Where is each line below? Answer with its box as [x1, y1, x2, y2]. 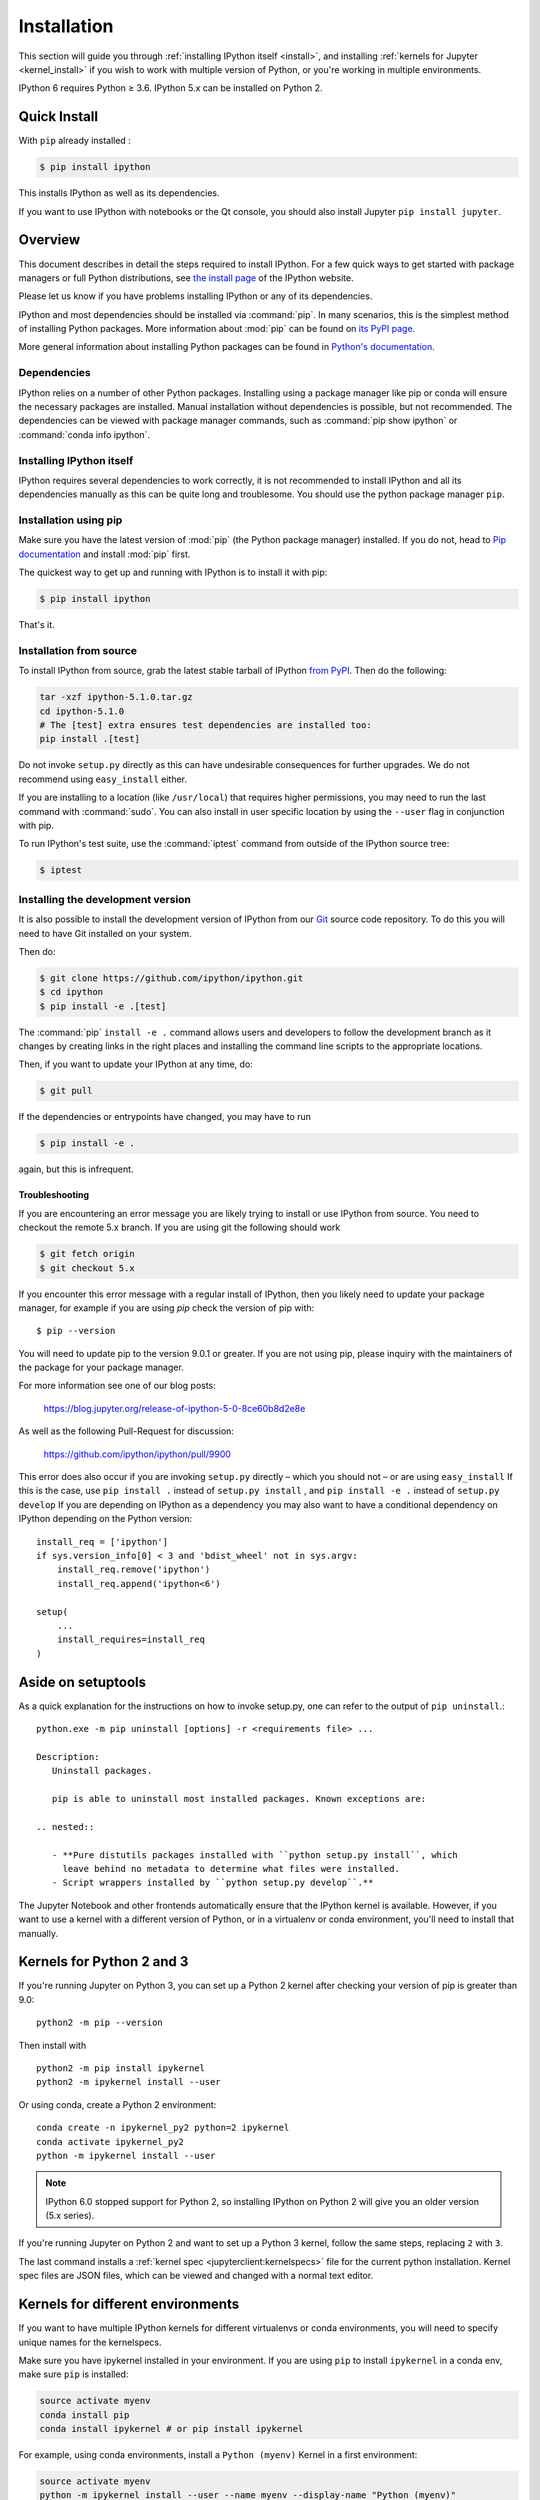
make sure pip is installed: [18, 2368, 129, 2380]
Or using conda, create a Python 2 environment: [18, 2098, 217, 2110]
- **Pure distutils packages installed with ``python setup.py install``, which [51, 1849, 459, 1860]
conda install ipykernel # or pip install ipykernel [39, 2423, 304, 2435]
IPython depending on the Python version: [18, 1513, 193, 1525]
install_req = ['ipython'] [36, 1536, 169, 1547]
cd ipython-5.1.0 [39, 705, 125, 717]
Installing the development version [18, 892, 192, 906]
